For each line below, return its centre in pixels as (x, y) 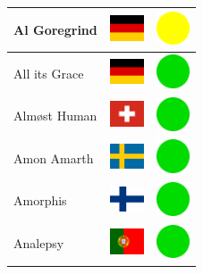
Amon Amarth (54, 158)
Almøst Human (55, 116)
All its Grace (49, 73)
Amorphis (40, 200)
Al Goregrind (55, 29)
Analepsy (39, 243)
